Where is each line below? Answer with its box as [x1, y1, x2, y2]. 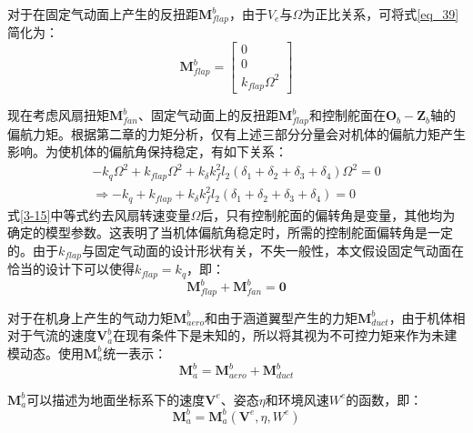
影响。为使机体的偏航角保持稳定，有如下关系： [7, 142, 287, 161]
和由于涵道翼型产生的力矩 [205, 307, 358, 327]
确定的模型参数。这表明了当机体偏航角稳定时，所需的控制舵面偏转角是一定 [7, 223, 453, 242]
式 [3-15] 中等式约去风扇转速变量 [7, 205, 191, 224]
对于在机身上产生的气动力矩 [7, 307, 173, 327]
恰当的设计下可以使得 [7, 259, 135, 278]
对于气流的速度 [7, 326, 96, 345]
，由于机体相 [388, 307, 466, 327]
